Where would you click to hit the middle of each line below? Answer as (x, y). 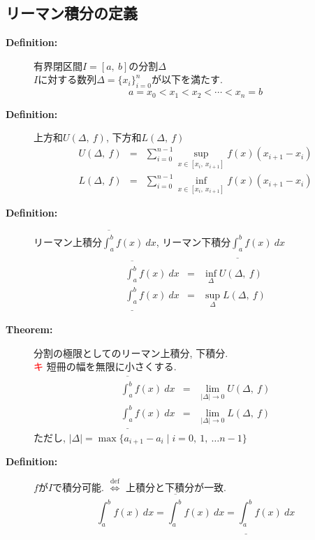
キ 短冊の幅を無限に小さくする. (105, 366)
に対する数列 (67, 79)
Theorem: (29, 329)
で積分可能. (78, 487)
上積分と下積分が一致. (176, 487)
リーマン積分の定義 (72, 13)
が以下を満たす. (187, 79)
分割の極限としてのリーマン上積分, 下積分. (131, 352)
